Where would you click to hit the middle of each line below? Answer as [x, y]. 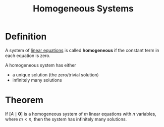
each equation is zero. [28, 56]
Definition [26, 36]
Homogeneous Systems [83, 9]
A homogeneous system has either [41, 65]
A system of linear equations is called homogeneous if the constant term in [82, 50]
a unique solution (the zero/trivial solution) [55, 74]
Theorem [24, 100]
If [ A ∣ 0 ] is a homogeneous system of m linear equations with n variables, [81, 114]
